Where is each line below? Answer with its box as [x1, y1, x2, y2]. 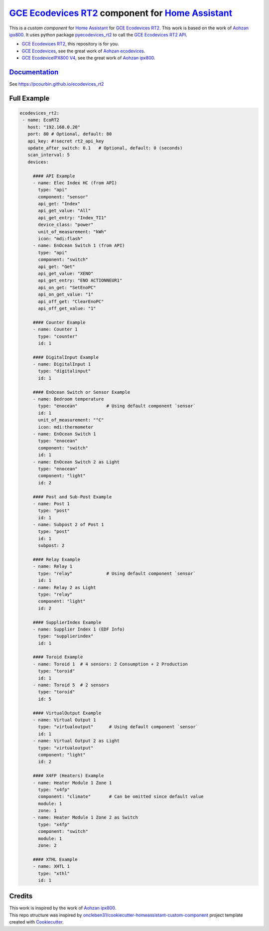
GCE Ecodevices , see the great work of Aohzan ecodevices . [21, 48, 145, 54]
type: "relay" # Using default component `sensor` [38, 571, 196, 576]
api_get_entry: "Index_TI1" [38, 215, 107, 220]
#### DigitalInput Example [32, 354, 99, 360]
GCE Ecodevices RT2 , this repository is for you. [21, 41, 119, 47]
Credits [9, 892, 33, 901]
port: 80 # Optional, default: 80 [27, 131, 112, 137]
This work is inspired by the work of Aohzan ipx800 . [9, 905, 117, 911]
